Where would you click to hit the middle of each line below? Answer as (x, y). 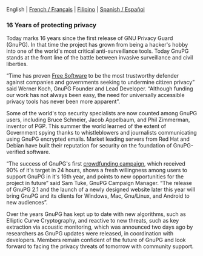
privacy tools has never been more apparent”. (63, 102)
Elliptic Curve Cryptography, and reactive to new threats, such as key (93, 221)
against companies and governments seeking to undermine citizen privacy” (101, 83)
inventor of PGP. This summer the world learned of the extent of (86, 126)
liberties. (17, 64)
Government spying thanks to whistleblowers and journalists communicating (101, 133)
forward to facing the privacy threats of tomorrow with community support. (100, 246)
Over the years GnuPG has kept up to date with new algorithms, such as (96, 214)
